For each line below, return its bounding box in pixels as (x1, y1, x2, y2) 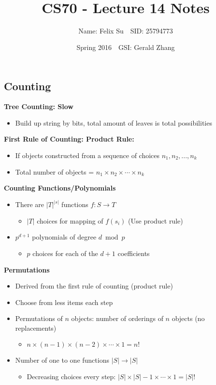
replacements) (15, 322, 57, 333)
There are (15, 199, 44, 209)
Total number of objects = (15, 166, 94, 176)
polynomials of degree (32, 232, 97, 242)
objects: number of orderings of (71, 313, 163, 323)
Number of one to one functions (15, 355, 109, 365)
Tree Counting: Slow (4, 101, 73, 112)
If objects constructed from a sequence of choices (15, 150, 160, 160)
